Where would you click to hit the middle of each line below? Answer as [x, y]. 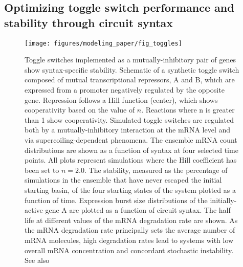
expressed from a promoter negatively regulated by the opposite [125, 90]
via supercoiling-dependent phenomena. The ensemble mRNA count [131, 140]
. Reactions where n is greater [188, 110]
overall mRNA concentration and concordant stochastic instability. [129, 250]
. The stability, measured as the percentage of [156, 170]
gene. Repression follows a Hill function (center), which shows [121, 99]
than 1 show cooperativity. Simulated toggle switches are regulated [129, 119]
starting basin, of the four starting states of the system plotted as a [130, 190]
